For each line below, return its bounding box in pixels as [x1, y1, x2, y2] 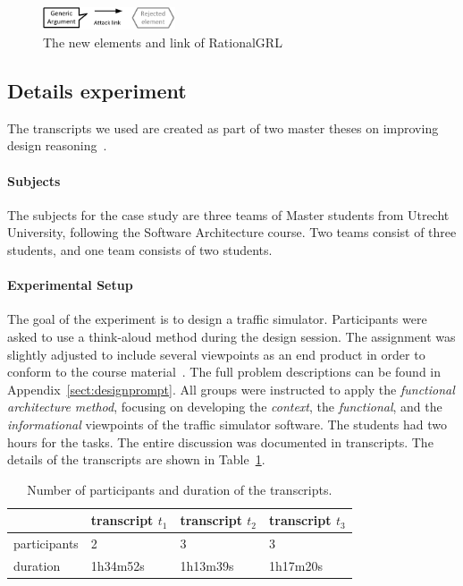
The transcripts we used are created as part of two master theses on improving [7, 118, 439, 137]
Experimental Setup [7, 276, 133, 294]
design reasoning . [7, 136, 107, 155]
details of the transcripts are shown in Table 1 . [7, 450, 265, 469]
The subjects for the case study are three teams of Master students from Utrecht [7, 205, 450, 224]
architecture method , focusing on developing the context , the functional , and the [7, 397, 442, 416]
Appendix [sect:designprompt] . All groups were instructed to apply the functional [7, 379, 455, 398]
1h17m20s [269, 556, 324, 574]
